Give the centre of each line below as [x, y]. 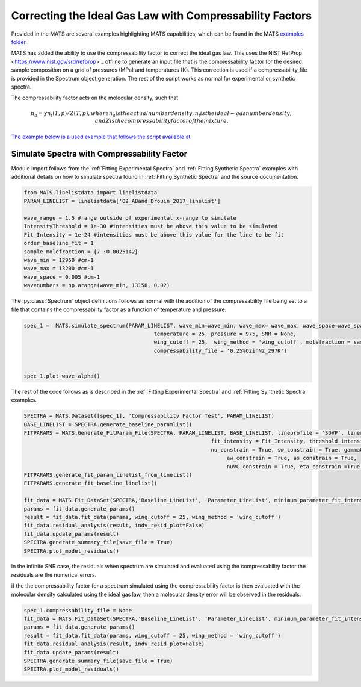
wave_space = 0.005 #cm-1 [62, 277]
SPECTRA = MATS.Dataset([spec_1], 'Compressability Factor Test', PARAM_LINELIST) [149, 416]
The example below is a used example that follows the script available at [101, 137]
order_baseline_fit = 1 [59, 243]
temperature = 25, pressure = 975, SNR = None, [225, 334]
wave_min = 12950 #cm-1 [59, 260]
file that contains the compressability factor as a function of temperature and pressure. [119, 309]
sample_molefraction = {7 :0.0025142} [81, 252]
